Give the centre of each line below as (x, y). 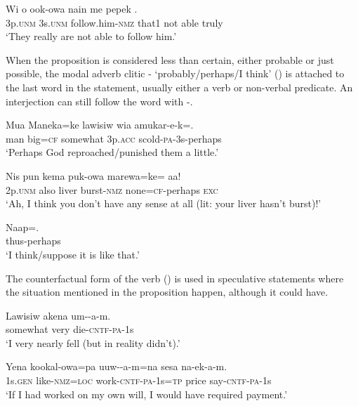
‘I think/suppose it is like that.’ (73, 254)
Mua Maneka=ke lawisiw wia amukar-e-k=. (100, 125)
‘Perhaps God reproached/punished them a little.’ (112, 152)
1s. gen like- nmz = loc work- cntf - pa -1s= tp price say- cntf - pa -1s (139, 380)
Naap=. (22, 227)
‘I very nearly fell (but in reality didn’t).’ (93, 342)
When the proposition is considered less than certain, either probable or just (170, 59)
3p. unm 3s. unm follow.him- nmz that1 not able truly (114, 22)
